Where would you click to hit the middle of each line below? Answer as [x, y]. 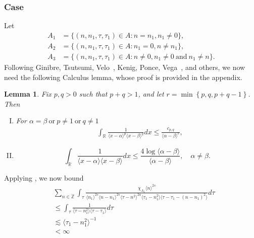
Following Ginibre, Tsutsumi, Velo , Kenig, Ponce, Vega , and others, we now [125, 67]
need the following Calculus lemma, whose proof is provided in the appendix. [123, 77]
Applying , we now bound [44, 177]
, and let [151, 94]
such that [93, 94]
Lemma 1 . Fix [28, 94]
